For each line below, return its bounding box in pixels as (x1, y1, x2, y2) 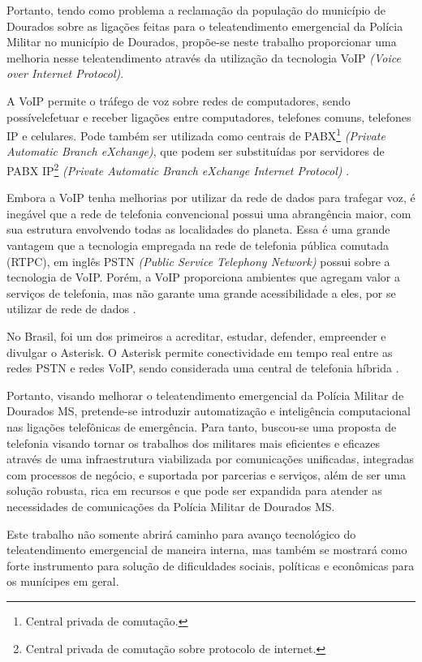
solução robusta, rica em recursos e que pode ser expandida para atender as (6, 482, 382, 499)
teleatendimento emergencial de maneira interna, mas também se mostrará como (6, 541, 407, 558)
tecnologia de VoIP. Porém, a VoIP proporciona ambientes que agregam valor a (6, 269, 401, 286)
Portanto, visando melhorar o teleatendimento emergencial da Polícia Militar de (6, 386, 404, 403)
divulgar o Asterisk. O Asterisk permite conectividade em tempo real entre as (6, 343, 393, 360)
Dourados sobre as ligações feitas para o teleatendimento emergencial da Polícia (6, 17, 403, 34)
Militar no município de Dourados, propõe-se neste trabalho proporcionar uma (6, 33, 397, 50)
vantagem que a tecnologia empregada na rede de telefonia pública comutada (6, 237, 390, 254)
